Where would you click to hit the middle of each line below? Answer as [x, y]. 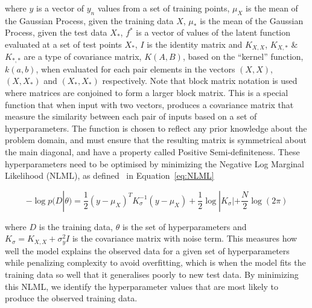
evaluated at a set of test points [63, 44]
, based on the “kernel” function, [243, 56]
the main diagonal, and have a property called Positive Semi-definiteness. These [152, 152]
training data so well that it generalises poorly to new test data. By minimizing [152, 274]
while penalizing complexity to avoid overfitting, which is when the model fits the [155, 262]
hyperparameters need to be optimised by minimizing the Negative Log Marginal [154, 163]
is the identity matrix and [195, 44]
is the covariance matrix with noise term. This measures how [185, 238]
